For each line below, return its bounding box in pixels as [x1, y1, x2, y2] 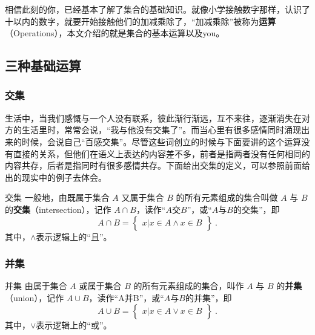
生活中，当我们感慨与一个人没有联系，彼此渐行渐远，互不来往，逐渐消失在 [5, 111, 302, 124]
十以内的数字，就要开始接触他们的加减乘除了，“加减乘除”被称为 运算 [5, 15, 276, 27]
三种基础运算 [5, 56, 81, 75]
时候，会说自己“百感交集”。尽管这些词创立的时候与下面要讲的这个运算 [21, 135, 302, 148]
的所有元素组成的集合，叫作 [133, 279, 244, 292]
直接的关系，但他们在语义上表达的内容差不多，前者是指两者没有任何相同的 [13, 147, 310, 160]
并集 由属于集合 [5, 279, 67, 292]
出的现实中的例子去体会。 [5, 171, 107, 183]
